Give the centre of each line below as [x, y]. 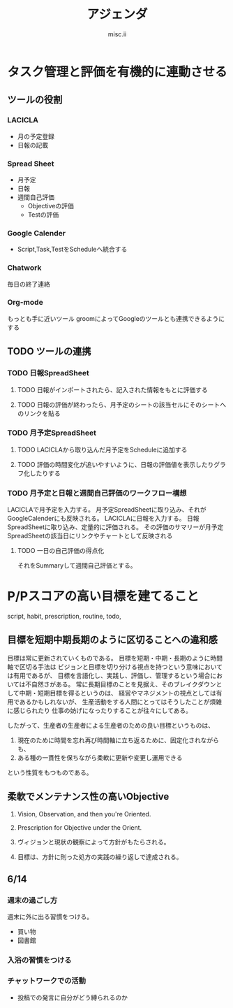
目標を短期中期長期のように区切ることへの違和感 [112, 640]
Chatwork [24, 268]
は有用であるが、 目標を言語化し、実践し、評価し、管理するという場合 [109, 675]
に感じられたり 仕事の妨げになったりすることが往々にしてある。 [100, 710]
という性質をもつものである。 [50, 772]
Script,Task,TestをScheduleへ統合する [72, 250]
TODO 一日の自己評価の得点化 [61, 551]
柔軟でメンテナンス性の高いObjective [88, 797]
